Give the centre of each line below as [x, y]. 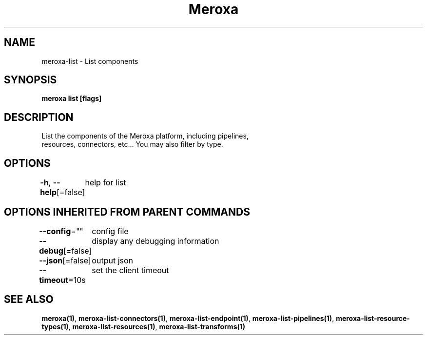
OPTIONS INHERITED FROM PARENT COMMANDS [127, 212]
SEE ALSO [29, 299]
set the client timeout [130, 270]
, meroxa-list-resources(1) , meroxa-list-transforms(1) [157, 326]
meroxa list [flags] [72, 99]
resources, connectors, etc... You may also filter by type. [132, 144]
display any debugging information [155, 241]
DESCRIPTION [39, 117]
